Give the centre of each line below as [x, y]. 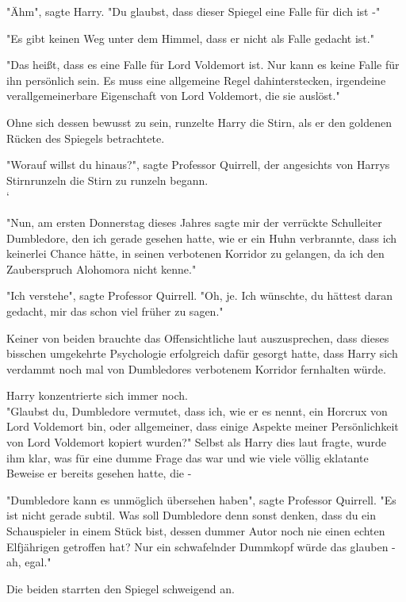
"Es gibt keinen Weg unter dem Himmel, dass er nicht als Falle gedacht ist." [190, 38]
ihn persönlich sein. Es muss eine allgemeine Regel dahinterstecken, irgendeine [196, 80]
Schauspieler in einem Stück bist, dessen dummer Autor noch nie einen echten [196, 531]
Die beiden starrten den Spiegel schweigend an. [121, 588]
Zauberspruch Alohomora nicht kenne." [101, 268]
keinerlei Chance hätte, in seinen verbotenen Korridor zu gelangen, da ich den [195, 253]
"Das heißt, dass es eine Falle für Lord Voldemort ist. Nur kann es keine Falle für [203, 65]
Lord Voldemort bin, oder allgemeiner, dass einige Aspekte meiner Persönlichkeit [203, 426]
